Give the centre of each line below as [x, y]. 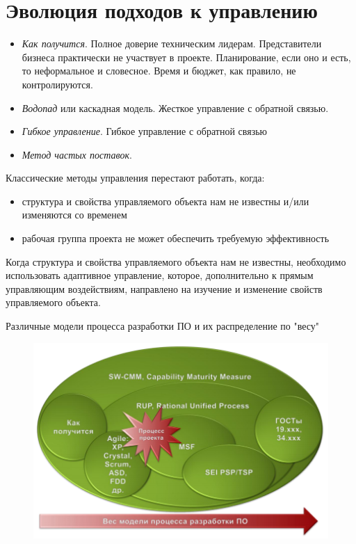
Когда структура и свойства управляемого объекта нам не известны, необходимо [176, 261]
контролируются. [57, 84]
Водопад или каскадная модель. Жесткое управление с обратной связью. [175, 107]
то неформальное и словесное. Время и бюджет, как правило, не [159, 71]
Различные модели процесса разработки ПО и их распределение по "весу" [163, 326]
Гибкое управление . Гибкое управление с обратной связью [145, 131]
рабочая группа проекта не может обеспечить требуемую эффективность [176, 238]
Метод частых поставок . [77, 154]
